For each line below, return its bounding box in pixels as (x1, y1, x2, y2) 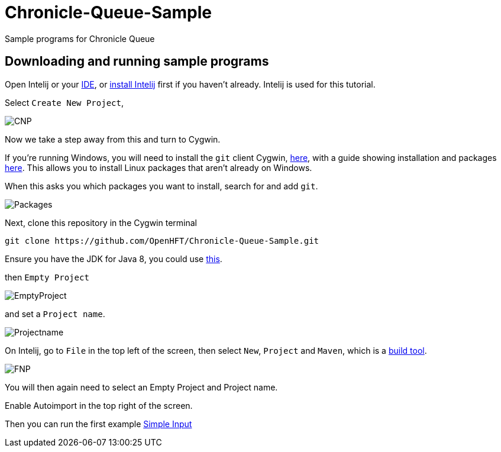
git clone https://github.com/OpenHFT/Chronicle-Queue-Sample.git (5, 235, 319, 246)
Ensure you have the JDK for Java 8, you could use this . (5, 253, 222, 264)
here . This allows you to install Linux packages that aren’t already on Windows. (5, 162, 312, 173)
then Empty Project (5, 272, 89, 282)
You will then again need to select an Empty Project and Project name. (5, 382, 278, 392)
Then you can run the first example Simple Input (5, 418, 192, 429)
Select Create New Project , (5, 97, 124, 108)
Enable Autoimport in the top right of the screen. (5, 400, 193, 411)
